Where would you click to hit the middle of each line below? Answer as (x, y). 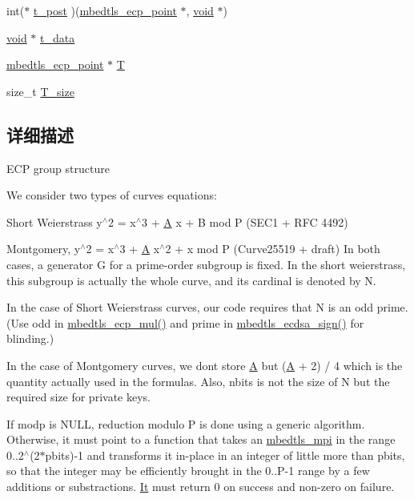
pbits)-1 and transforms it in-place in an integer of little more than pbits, (225, 455)
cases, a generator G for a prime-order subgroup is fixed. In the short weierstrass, (206, 264)
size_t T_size (40, 91)
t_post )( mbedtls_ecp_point (105, 10)
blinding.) (30, 338)
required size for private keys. (78, 397)
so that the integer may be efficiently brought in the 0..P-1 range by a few (188, 471)
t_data (58, 37)
